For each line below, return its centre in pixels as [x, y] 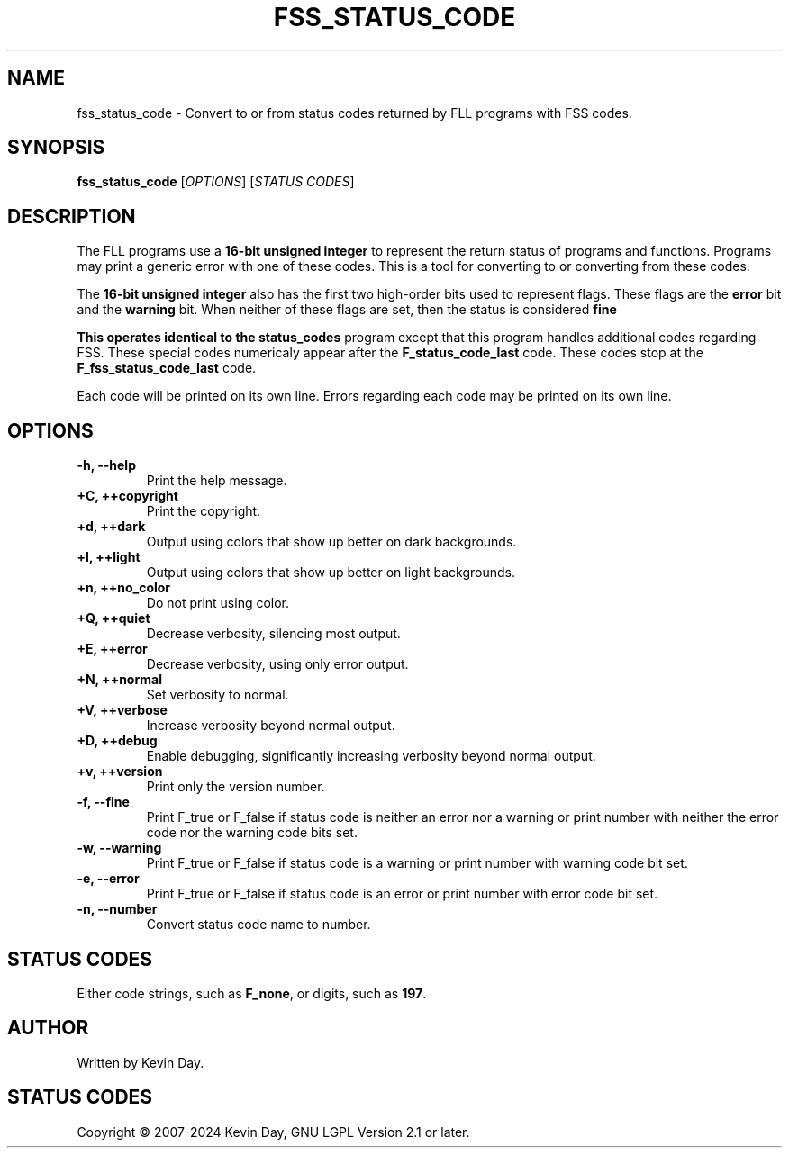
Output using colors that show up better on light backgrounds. [331, 573]
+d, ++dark [111, 527]
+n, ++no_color [124, 588]
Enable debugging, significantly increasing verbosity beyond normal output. [371, 756]
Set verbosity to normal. [218, 695]
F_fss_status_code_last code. [167, 368]
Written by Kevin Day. [141, 1062]
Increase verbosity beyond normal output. [271, 726]
